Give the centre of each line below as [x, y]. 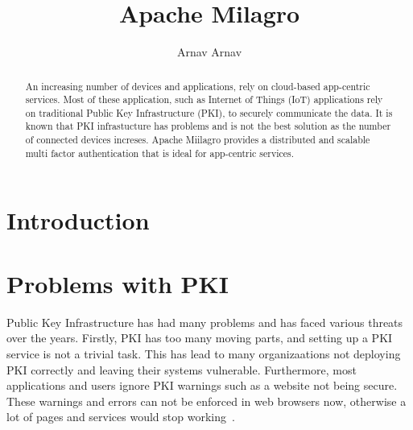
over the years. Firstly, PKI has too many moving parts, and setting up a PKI [200, 338]
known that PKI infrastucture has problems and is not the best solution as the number [208, 126]
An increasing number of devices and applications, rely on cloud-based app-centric [198, 86]
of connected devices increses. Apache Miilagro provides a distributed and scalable [198, 140]
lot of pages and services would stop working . [121, 417]
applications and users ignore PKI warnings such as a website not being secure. [202, 385]
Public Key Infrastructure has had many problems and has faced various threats [205, 322]
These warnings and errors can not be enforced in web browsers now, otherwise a [206, 401]
